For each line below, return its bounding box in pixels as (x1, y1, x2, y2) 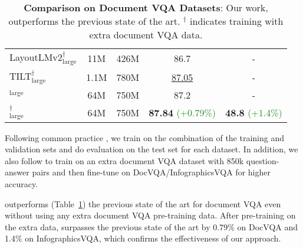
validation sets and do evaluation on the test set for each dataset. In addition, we (5, 143, 298, 155)
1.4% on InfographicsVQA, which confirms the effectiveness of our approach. (5, 232, 281, 244)
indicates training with (190, 14, 284, 28)
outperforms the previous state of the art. (8, 14, 180, 28)
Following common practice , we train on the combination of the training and (5, 131, 285, 143)
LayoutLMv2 (9, 50, 62, 64)
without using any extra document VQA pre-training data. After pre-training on (5, 209, 296, 221)
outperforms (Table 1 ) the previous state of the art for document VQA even (5, 197, 281, 210)
